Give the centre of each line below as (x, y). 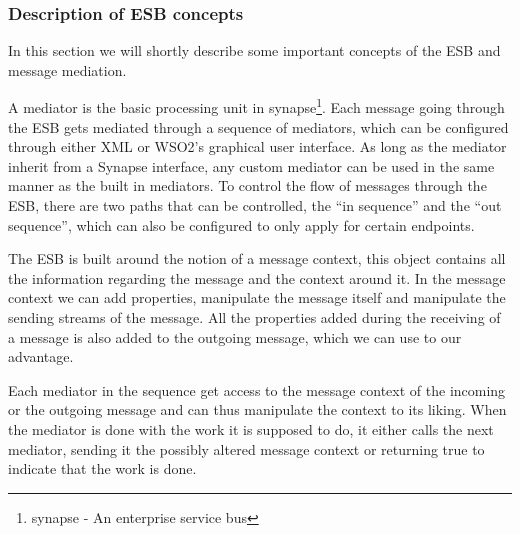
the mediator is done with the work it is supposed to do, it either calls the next (251, 428)
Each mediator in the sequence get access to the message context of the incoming (257, 389)
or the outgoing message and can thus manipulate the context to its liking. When (257, 409)
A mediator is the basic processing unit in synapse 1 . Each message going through (256, 106)
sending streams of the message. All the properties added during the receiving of (254, 317)
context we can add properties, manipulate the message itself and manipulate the (257, 297)
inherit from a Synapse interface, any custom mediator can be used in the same (251, 165)
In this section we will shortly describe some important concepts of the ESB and (254, 50)
